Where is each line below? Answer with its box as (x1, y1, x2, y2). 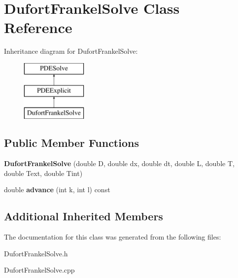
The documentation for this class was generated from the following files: (4, 232, 221, 242)
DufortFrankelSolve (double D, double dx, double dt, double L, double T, (4, 158, 235, 169)
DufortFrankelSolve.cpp (4, 265, 75, 275)
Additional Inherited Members (4, 208, 163, 224)
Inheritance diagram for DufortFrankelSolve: (4, 46, 138, 56)
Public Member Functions (4, 135, 139, 150)
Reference (4, 17, 72, 37)
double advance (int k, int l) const (4, 184, 110, 195)
